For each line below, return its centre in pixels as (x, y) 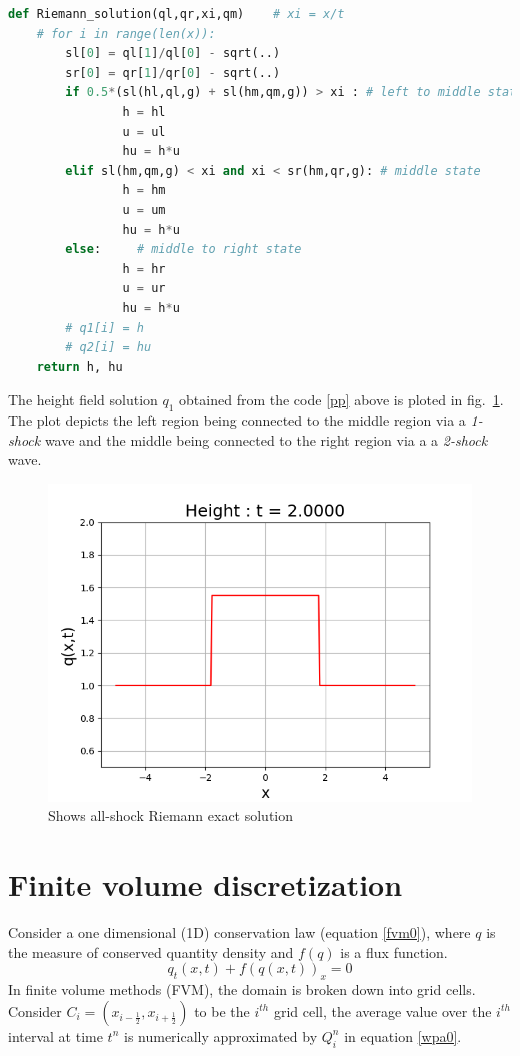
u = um (144, 209)
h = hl (144, 111)
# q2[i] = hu (108, 347)
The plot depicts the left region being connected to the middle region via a (237, 420)
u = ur (144, 288)
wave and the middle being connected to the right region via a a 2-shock (266, 439)
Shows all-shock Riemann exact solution (171, 815)
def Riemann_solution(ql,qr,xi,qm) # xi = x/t (176, 14)
